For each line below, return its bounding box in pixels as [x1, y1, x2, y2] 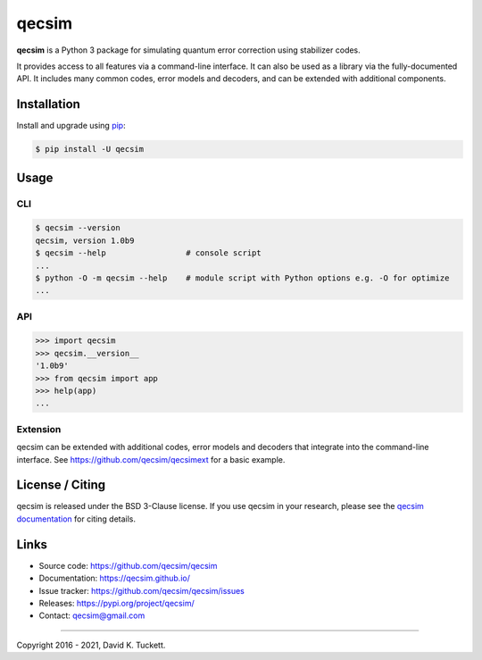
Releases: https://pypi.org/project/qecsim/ [38, 597, 195, 608]
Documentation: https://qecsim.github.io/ [38, 572, 191, 584]
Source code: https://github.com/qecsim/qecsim [38, 560, 218, 571]
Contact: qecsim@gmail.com [38, 610, 145, 621]
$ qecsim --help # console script [35, 248, 262, 258]
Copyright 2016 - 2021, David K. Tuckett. [16, 639, 166, 650]
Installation [16, 96, 80, 112]
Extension [16, 422, 62, 435]
